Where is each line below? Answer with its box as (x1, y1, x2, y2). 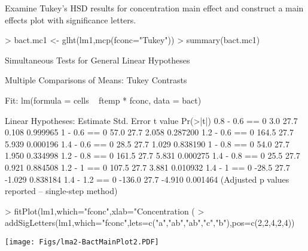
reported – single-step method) (5, 185, 118, 197)
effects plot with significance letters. (5, 13, 136, 26)
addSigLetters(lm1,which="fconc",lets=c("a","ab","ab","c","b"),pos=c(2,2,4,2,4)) (5, 216, 295, 229)
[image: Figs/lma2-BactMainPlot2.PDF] (5, 237, 159, 246)
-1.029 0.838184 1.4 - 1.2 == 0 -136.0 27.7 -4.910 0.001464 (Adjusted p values (5, 173, 289, 185)
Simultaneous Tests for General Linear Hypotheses (5, 53, 190, 66)
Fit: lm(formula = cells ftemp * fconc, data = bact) (5, 93, 202, 106)
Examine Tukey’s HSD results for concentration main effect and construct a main (5, 2, 304, 14)
